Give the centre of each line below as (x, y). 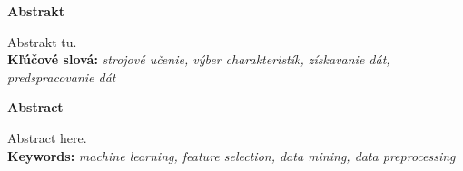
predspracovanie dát (62, 76)
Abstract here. (47, 137)
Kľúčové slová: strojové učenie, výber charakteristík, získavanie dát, (199, 59)
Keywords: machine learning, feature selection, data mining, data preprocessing (231, 155)
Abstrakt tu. (42, 41)
